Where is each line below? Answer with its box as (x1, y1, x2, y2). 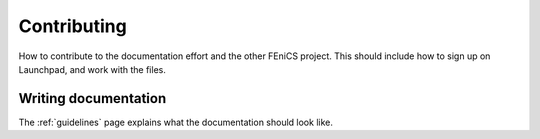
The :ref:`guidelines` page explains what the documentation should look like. (18, 116, 334, 128)
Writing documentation (18, 90, 167, 107)
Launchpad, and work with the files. (18, 63, 167, 75)
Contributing (18, 15, 127, 37)
